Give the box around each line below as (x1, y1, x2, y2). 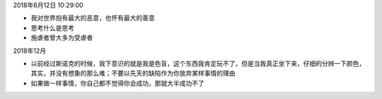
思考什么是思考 (30, 23, 74, 32)
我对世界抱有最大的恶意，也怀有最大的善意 (30, 14, 155, 22)
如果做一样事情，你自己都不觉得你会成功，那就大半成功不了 (30, 79, 204, 87)
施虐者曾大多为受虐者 (30, 34, 93, 42)
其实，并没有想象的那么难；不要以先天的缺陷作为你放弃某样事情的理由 (30, 69, 236, 77)
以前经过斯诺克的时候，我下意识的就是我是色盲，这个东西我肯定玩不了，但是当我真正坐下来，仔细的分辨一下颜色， (30, 59, 366, 67)
